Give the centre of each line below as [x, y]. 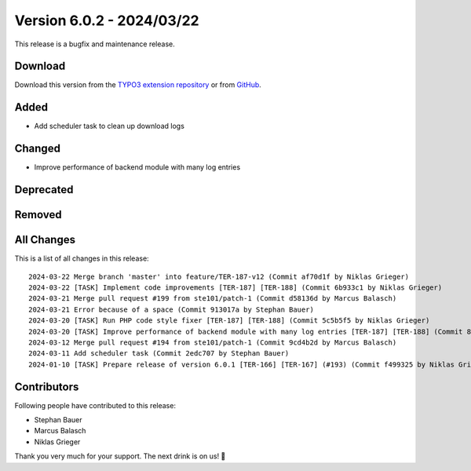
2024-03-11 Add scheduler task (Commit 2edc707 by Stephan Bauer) [159, 354]
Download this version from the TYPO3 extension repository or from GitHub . [138, 85]
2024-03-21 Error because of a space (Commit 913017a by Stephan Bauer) [171, 309]
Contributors [47, 387]
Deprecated [44, 190]
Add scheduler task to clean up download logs [109, 126]
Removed [38, 215]
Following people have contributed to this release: [95, 405]
